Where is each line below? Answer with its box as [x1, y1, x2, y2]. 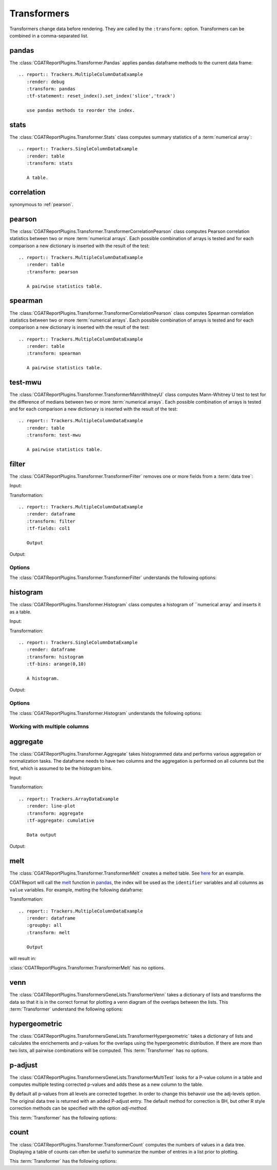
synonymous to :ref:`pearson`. [9, 201, 74, 207]
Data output [26, 831, 57, 838]
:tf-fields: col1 [26, 526, 70, 531]
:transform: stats [26, 161, 73, 166]
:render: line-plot [26, 803, 76, 809]
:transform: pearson [26, 269, 78, 274]
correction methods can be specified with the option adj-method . [9, 1105, 148, 1112]
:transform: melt [26, 929, 70, 936]
